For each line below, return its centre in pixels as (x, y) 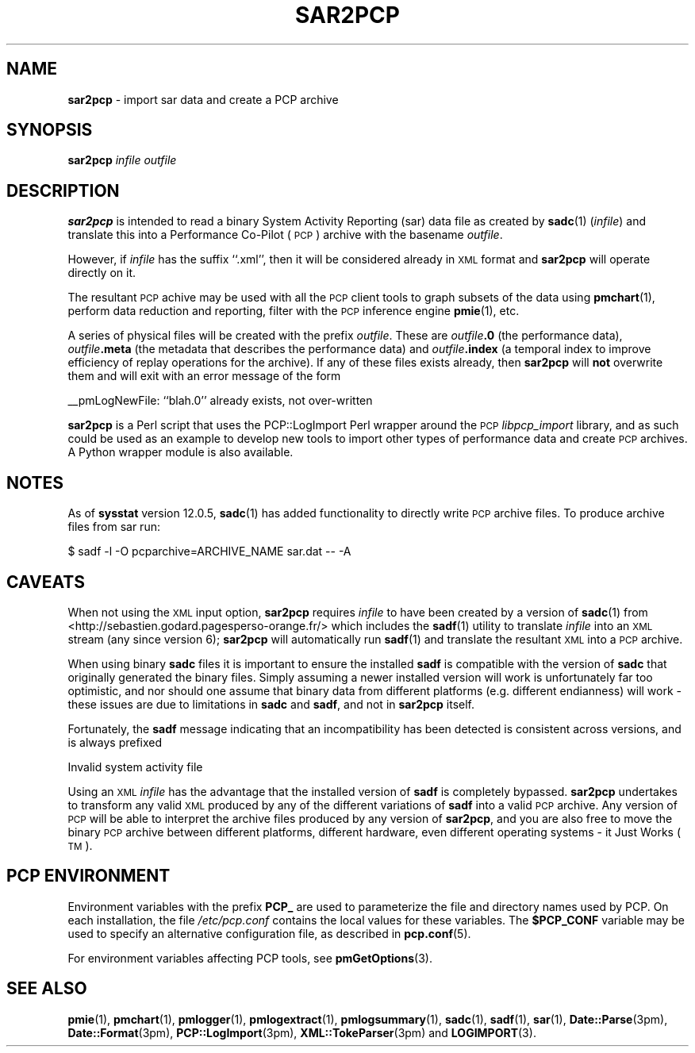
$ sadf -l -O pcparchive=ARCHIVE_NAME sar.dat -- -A (209, 551)
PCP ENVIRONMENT (88, 876)
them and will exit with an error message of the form (204, 376)
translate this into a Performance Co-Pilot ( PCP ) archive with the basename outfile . (285, 235)
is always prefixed (115, 742)
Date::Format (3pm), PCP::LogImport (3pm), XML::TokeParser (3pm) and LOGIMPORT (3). (302, 1032)
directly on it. (102, 273)
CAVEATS (46, 582)
